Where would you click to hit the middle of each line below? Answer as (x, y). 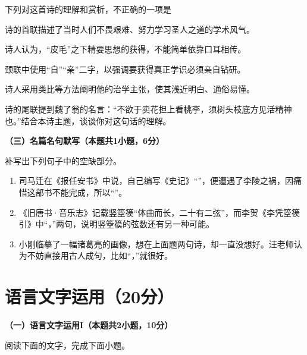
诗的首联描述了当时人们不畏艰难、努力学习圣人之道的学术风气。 (130, 29)
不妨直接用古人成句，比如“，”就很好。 (100, 255)
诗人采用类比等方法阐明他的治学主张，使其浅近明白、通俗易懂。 (130, 89)
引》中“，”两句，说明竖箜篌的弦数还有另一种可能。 (117, 224)
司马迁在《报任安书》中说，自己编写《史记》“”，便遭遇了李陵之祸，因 (156, 180)
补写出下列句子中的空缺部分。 (63, 160)
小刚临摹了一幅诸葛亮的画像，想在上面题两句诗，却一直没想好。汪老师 (156, 244)
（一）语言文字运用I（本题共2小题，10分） (89, 325)
